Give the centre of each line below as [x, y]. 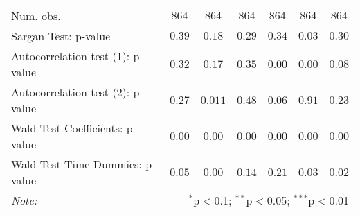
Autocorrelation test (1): [71, 56]
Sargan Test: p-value [61, 36]
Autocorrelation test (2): [71, 92]
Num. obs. [36, 16]
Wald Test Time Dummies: [76, 164]
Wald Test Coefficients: [67, 128]
